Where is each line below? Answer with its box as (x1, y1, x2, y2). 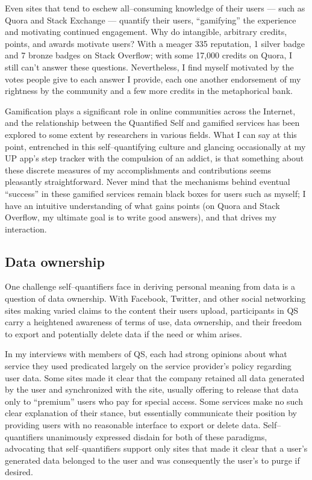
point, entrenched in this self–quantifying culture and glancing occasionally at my (5, 140, 306, 152)
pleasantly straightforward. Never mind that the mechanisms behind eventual (5, 175, 290, 188)
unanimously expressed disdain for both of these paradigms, (46, 430, 267, 443)
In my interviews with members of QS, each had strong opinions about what (5, 348, 287, 360)
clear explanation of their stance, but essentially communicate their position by (5, 407, 297, 419)
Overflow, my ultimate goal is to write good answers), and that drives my (5, 211, 276, 223)
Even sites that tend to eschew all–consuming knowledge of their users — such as (5, 2, 305, 14)
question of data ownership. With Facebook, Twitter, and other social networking (5, 292, 306, 305)
